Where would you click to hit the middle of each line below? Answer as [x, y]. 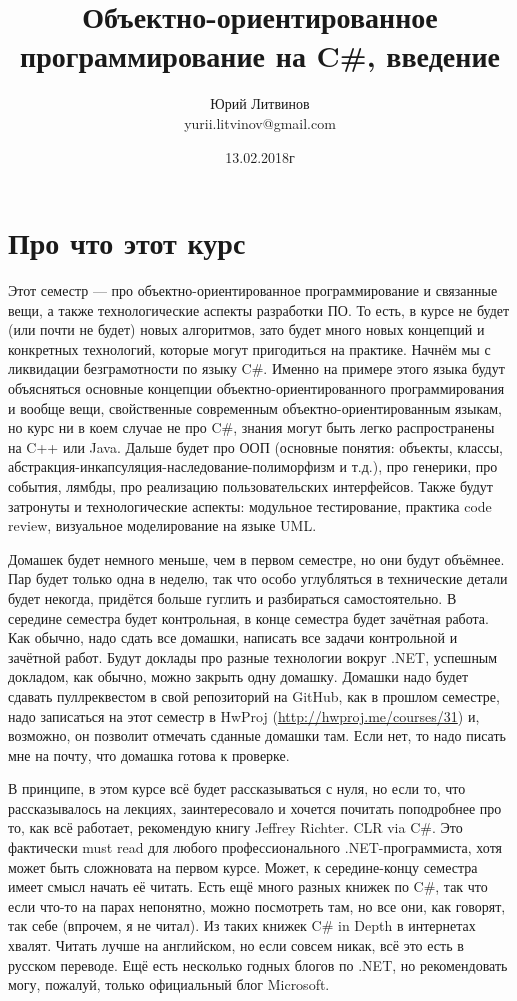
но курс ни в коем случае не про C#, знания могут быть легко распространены [251, 427]
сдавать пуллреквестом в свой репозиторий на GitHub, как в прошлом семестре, [254, 695]
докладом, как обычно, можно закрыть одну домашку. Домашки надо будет [238, 676]
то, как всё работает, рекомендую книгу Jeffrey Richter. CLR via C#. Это [235, 827]
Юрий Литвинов [260, 103]
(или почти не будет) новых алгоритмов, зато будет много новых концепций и [246, 329]
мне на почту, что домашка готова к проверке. [149, 754]
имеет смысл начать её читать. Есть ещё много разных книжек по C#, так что [248, 886]
